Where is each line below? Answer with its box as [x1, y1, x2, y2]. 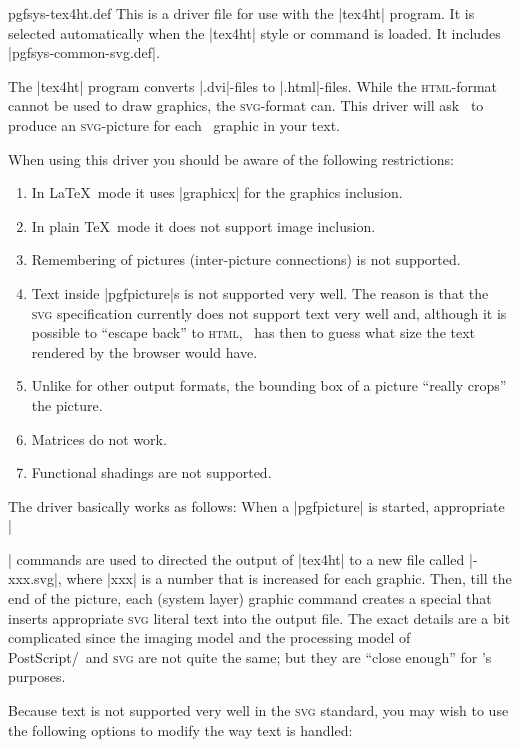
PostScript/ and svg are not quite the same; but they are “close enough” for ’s [8, 646, 492, 667]
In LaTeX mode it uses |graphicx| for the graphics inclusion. [31, 182, 403, 203]
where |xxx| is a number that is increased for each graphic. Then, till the [66, 568, 512, 589]
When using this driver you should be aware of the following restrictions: [8, 148, 454, 169]
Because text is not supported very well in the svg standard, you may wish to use [8, 700, 509, 721]
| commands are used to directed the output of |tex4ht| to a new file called [8, 548, 465, 569]
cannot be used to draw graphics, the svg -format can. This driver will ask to [8, 95, 484, 116]
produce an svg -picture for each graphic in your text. [8, 114, 340, 135]
